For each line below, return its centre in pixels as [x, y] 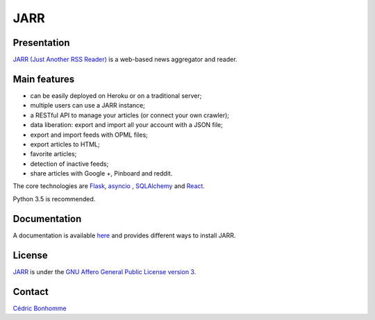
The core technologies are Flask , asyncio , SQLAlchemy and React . [109, 186]
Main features [44, 79]
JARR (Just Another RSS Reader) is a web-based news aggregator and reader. [125, 60]
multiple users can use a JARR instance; [87, 106]
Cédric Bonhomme [40, 308]
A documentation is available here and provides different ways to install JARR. [124, 235]
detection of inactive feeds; [69, 164]
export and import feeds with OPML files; [89, 135]
